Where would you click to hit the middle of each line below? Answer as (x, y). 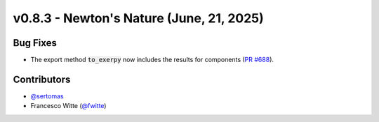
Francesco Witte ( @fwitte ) (68, 106)
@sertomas (47, 96)
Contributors (42, 79)
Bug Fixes (35, 43)
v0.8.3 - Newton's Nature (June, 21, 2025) (139, 18)
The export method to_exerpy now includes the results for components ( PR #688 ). (152, 60)
